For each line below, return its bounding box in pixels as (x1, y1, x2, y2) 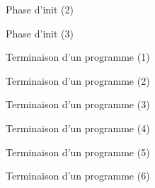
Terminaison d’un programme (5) (6, 144, 150, 159)
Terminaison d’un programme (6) (6, 168, 150, 183)
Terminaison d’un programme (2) (6, 73, 150, 88)
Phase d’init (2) (6, 2, 74, 16)
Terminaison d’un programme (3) (6, 97, 150, 112)
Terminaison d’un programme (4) (6, 120, 150, 135)
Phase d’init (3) (6, 25, 74, 40)
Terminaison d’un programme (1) (6, 49, 150, 64)
